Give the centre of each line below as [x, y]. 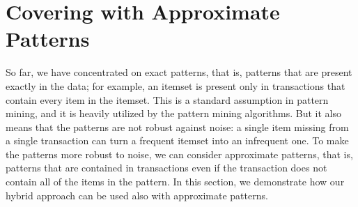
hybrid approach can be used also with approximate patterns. [137, 195]
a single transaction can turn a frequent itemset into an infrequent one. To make [177, 140]
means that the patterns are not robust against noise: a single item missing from [177, 127]
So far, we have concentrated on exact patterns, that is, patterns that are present [179, 72]
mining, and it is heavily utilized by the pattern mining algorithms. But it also [173, 113]
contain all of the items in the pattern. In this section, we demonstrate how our [175, 182]
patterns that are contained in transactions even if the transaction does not [166, 168]
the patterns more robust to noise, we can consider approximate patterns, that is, [179, 154]
